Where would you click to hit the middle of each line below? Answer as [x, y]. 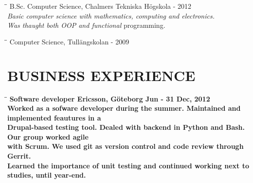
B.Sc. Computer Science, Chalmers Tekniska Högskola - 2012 [100, 6]
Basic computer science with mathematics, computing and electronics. [111, 15]
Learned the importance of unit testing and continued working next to [128, 165]
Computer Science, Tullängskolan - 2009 [69, 41]
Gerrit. [19, 156]
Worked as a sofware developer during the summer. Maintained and [124, 108]
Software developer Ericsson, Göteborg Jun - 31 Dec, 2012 [110, 98]
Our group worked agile [48, 136]
